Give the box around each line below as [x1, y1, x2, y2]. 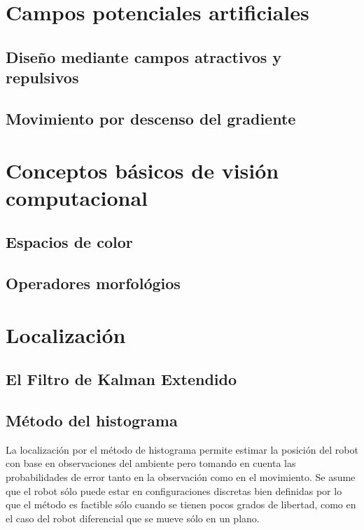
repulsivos [6, 67, 79, 88]
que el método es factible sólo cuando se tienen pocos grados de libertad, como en [6, 497, 356, 512]
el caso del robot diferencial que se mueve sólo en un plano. [6, 510, 260, 525]
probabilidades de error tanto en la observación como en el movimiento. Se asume [6, 470, 356, 484]
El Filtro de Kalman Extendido [6, 368, 237, 390]
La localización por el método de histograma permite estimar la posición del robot [6, 442, 358, 456]
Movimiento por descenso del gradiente [6, 107, 296, 129]
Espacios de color [6, 231, 133, 253]
